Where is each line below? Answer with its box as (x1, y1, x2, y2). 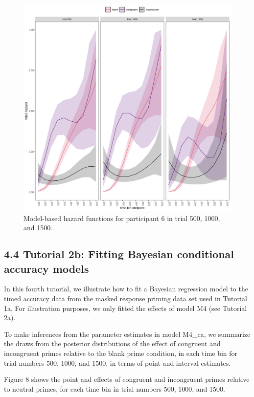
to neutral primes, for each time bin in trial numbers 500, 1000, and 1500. (4, 383, 225, 394)
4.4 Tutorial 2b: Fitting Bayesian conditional (4, 246, 234, 262)
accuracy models (4, 261, 89, 276)
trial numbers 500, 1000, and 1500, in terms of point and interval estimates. (4, 357, 231, 368)
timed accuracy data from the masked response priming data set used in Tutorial (4, 293, 247, 303)
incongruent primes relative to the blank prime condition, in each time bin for (4, 348, 238, 358)
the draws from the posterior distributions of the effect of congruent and (4, 338, 221, 349)
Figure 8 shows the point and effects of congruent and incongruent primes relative (4, 374, 250, 384)
